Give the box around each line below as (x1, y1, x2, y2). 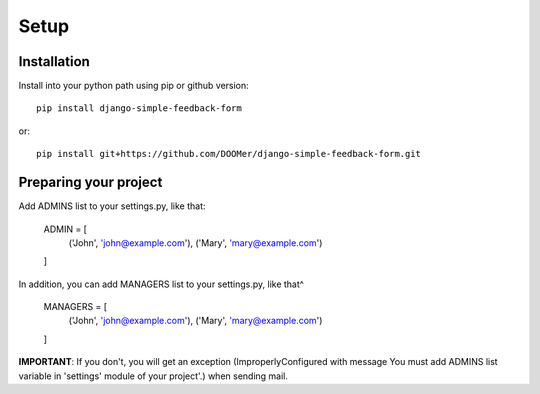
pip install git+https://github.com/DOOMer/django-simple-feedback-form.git (36, 148, 422, 160)
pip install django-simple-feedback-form (36, 103, 242, 114)
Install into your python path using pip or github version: (18, 80, 249, 92)
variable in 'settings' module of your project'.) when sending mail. (18, 370, 289, 382)
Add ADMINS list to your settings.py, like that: (18, 200, 206, 212)
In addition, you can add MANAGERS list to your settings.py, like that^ (18, 278, 305, 290)
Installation (18, 53, 90, 70)
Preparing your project (18, 174, 163, 191)
